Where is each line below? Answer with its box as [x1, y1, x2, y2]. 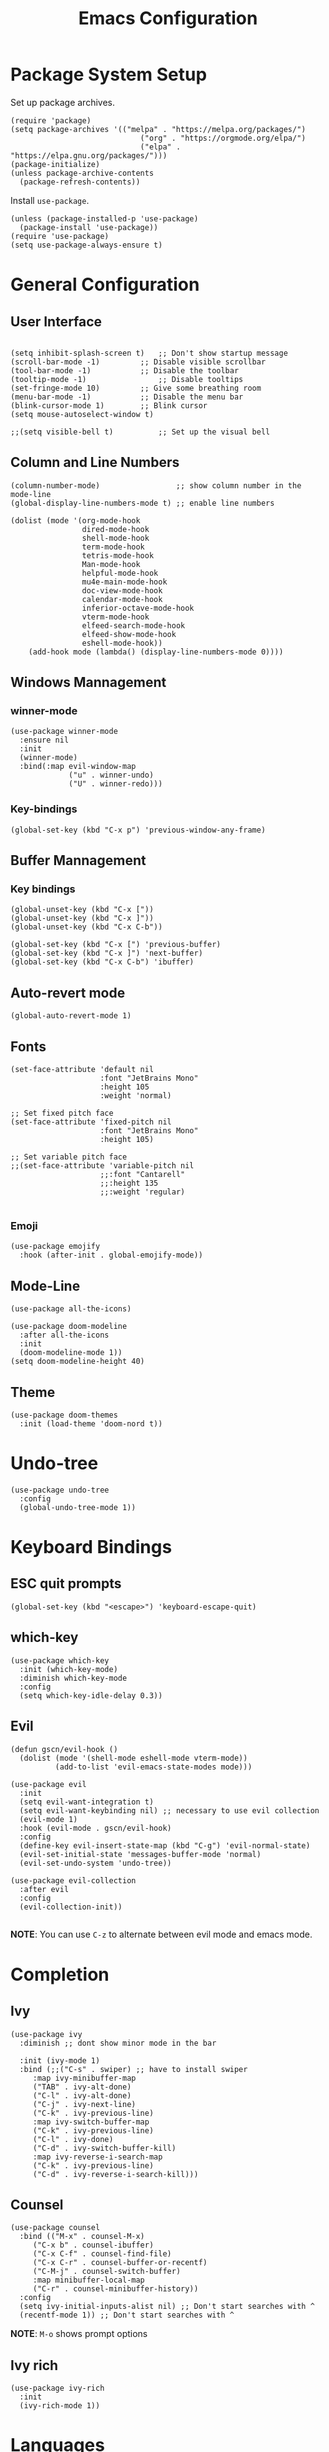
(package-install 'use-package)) [19, 222, 159, 232]
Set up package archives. [10, 96, 115, 108]
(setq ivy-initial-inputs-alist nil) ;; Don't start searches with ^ [19, 2302, 315, 2312]
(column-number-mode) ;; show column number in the [10, 480, 302, 491]
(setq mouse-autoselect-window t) [10, 409, 155, 419]
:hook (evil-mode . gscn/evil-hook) [19, 1823, 172, 1833]
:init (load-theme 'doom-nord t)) [19, 1418, 163, 1429]
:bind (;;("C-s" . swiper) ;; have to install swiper [19, 2064, 248, 2074]
